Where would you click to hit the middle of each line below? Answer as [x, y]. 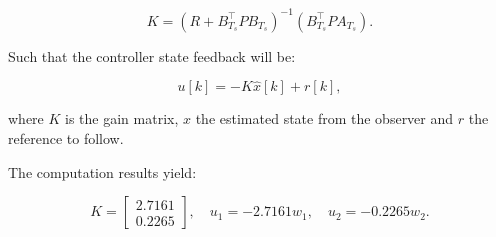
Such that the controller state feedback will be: [152, 55]
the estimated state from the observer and [324, 118]
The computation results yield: [102, 171]
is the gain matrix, [122, 118]
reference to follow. [66, 137]
